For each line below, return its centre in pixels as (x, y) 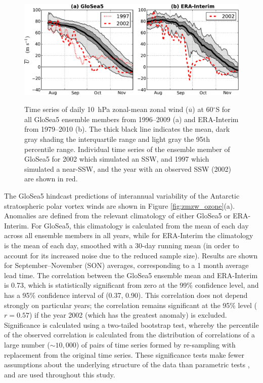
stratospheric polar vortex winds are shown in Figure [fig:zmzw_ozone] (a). (120, 205)
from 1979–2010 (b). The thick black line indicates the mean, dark (127, 129)
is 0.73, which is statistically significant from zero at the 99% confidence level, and (131, 285)
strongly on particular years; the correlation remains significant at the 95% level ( (130, 305)
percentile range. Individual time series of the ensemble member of (127, 149)
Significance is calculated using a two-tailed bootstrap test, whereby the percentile (131, 324)
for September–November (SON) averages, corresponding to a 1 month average (126, 265)
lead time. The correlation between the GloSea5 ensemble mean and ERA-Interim (131, 275)
